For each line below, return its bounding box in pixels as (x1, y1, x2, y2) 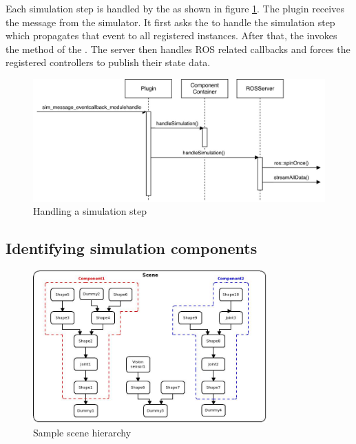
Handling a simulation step (33, 204, 147, 218)
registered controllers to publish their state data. (6, 55, 211, 70)
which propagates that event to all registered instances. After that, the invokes (6, 28, 337, 43)
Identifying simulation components (6, 237, 258, 259)
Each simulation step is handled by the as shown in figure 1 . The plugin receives (6, 1, 344, 15)
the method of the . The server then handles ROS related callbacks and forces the (6, 41, 350, 56)
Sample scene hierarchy (33, 425, 132, 439)
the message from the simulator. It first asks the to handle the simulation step (6, 14, 335, 29)
